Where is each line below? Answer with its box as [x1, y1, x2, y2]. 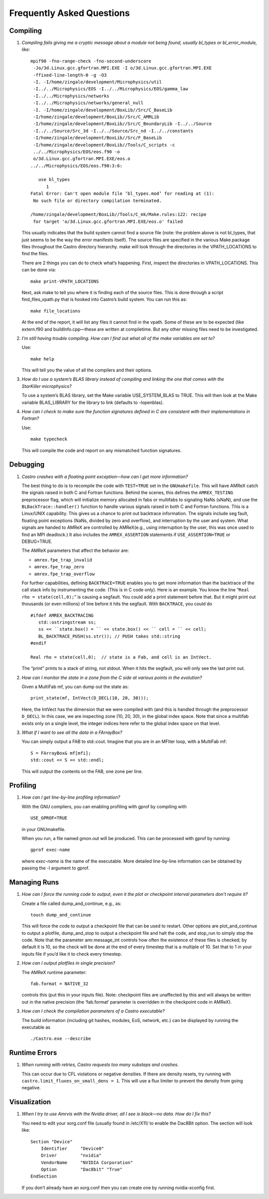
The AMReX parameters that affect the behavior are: [21, 547, 129, 553]
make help [30, 356, 54, 361]
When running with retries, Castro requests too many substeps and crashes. [21, 1062, 179, 1068]
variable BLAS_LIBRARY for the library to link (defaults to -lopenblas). [21, 399, 164, 405]
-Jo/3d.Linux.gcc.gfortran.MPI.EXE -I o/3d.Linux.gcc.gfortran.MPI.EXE [33, 65, 212, 71]
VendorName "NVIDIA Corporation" [40, 1160, 133, 1165]
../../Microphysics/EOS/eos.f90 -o [33, 149, 120, 155]
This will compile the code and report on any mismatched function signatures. [21, 447, 182, 453]
